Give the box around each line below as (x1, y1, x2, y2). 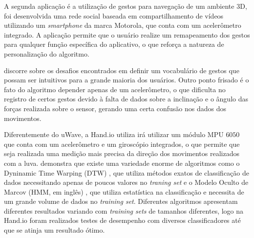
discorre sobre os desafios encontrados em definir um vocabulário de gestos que (4, 65, 239, 75)
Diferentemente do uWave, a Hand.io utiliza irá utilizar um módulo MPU (4, 129, 224, 139)
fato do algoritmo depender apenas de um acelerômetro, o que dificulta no (4, 84, 226, 94)
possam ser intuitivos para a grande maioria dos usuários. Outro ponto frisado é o (4, 75, 249, 85)
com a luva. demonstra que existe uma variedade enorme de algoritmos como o (4, 158, 240, 168)
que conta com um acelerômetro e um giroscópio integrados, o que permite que (4, 139, 240, 149)
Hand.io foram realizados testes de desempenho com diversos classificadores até (4, 215, 241, 225)
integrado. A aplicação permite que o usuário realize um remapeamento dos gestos (4, 29, 250, 40)
